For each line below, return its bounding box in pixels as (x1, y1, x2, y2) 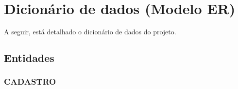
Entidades (4, 50, 54, 65)
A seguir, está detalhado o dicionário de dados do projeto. (4, 27, 176, 37)
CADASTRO (4, 75, 56, 88)
